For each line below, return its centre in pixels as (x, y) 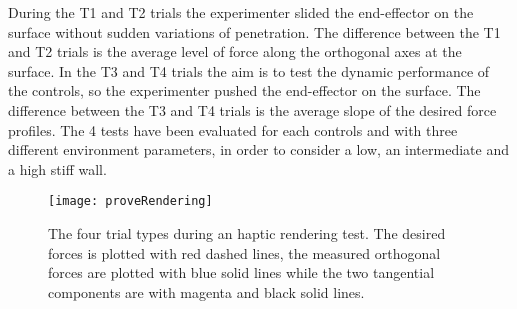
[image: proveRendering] (130, 201)
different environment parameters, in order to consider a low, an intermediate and (258, 149)
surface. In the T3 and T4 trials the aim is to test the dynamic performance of (249, 70)
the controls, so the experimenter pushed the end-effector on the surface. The (244, 90)
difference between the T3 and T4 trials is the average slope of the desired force (252, 109)
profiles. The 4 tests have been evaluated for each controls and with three (233, 129)
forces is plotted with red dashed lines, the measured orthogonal (244, 252)
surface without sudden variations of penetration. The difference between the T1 (254, 31)
